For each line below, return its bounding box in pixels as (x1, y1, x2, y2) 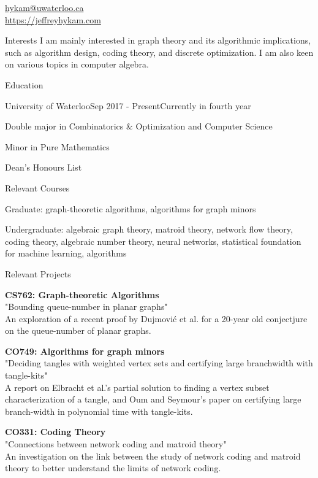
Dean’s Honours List (5, 161, 82, 174)
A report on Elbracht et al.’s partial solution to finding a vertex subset (5, 380, 270, 393)
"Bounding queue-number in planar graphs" (5, 300, 168, 313)
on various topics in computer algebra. (5, 58, 149, 71)
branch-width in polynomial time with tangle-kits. (5, 404, 193, 417)
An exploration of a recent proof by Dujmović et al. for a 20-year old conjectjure (5, 312, 308, 325)
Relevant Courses (5, 181, 70, 194)
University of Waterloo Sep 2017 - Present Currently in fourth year (5, 99, 251, 112)
